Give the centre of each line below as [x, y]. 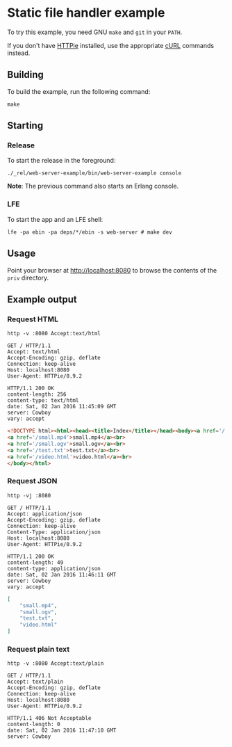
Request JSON [32, 481]
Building [25, 75]
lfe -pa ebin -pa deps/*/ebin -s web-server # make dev [90, 232]
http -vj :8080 [29, 495]
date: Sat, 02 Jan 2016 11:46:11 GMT [62, 575]
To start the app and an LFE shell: [55, 219]
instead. [19, 53]
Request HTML [33, 319]
